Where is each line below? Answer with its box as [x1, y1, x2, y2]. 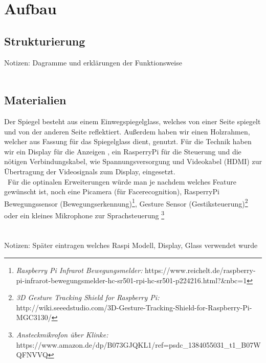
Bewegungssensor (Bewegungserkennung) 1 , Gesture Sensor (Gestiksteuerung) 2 [4, 196, 248, 209]
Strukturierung [4, 33, 85, 49]
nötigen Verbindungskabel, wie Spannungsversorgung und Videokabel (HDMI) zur [4, 156, 262, 167]
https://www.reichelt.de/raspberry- [145, 265, 256, 275]
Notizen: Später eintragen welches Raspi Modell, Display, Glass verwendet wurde [4, 240, 258, 251]
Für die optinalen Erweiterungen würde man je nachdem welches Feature [7, 176, 237, 187]
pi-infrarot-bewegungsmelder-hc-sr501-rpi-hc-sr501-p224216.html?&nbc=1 [16, 275, 247, 285]
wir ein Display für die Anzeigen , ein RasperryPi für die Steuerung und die [4, 146, 241, 156]
